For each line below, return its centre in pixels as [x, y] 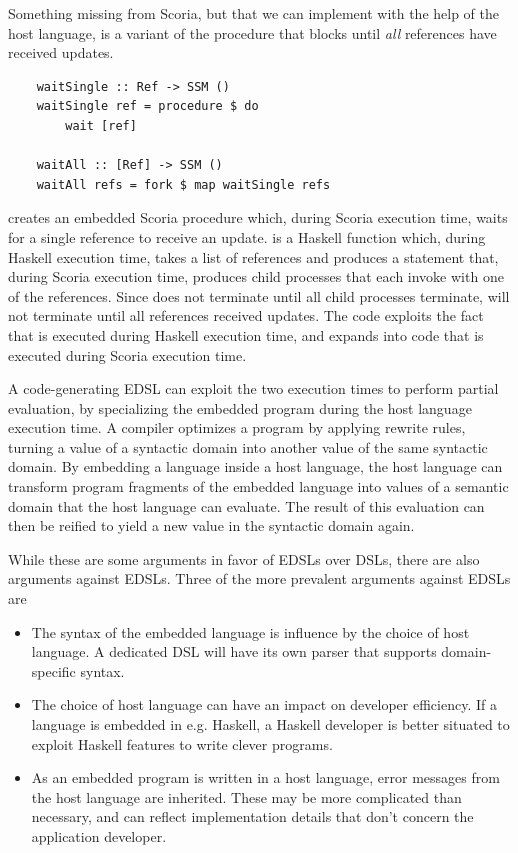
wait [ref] [101, 125]
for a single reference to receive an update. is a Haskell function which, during [247, 236]
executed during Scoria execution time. [127, 354]
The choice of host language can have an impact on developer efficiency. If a [264, 704]
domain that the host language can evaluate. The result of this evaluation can [246, 505]
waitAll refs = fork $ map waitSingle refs [183, 184]
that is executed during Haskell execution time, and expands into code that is [246, 334]
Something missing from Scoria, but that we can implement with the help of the [254, 13]
